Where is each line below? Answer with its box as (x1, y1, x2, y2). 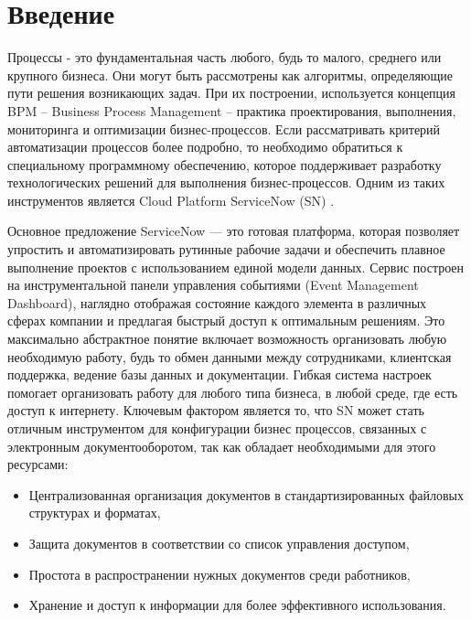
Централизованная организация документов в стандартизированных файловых (28, 485, 464, 504)
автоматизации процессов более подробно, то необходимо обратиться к (7, 137, 403, 156)
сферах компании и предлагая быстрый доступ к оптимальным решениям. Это (7, 311, 445, 330)
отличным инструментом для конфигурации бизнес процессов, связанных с (7, 419, 427, 437)
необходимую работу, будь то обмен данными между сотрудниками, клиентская (7, 347, 452, 366)
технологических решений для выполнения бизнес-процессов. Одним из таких (7, 173, 445, 192)
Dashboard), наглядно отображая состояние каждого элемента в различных (7, 293, 427, 312)
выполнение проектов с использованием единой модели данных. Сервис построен (7, 257, 465, 276)
